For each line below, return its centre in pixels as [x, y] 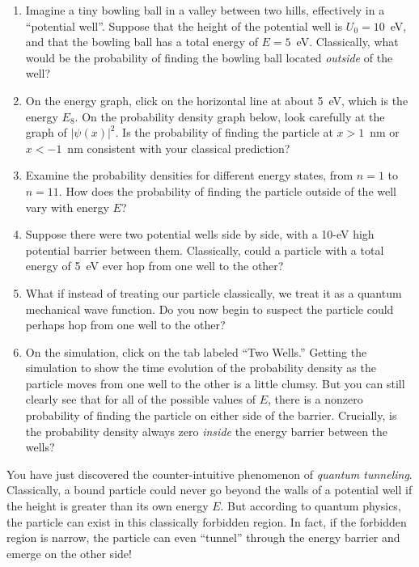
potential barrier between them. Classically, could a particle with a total [205, 250]
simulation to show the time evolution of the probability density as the [201, 368]
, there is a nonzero [315, 399]
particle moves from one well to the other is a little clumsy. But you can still [215, 383]
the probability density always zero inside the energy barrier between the [207, 431]
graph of [46, 132]
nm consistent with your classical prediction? [179, 148]
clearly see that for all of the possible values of [141, 399]
